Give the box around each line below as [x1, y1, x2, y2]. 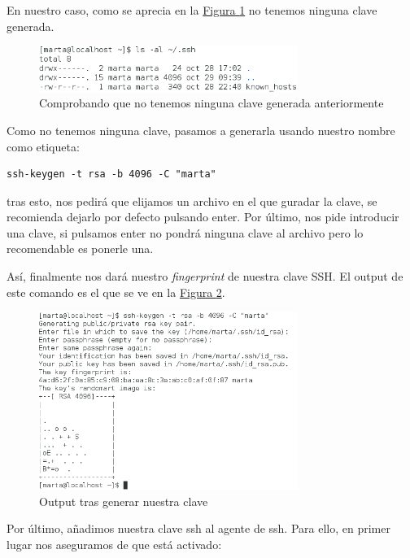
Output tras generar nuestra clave [39, 492, 208, 509]
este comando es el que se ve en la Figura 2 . [7, 283, 225, 300]
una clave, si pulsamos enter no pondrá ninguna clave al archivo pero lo [7, 224, 364, 241]
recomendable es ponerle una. [7, 240, 154, 257]
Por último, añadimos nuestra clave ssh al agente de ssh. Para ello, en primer [7, 520, 390, 537]
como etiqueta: [7, 137, 80, 155]
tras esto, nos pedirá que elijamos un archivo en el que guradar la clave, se [7, 192, 377, 209]
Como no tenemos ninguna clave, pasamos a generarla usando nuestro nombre [7, 121, 395, 138]
